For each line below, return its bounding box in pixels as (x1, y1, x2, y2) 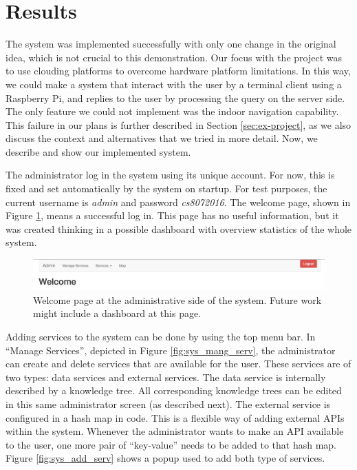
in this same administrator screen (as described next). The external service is (6, 396, 331, 411)
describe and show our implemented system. (6, 144, 191, 159)
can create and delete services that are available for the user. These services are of (6, 356, 351, 371)
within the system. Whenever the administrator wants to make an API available (6, 424, 344, 438)
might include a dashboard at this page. (33, 306, 202, 320)
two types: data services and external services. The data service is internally (6, 369, 326, 384)
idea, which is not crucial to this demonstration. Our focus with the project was (6, 50, 342, 64)
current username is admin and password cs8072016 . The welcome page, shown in (6, 194, 351, 209)
